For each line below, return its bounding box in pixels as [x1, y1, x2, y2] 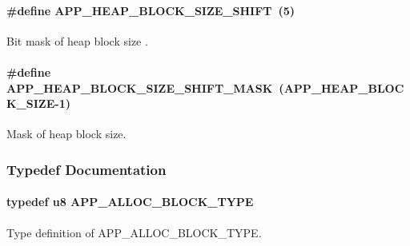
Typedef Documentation [6, 159, 167, 179]
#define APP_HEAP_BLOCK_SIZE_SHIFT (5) [6, 2, 295, 18]
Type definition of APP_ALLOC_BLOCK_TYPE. [6, 224, 262, 240]
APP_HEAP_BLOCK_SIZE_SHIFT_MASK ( [6, 79, 284, 96]
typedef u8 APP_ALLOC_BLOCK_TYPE [6, 193, 254, 210]
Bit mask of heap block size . [6, 32, 148, 49]
